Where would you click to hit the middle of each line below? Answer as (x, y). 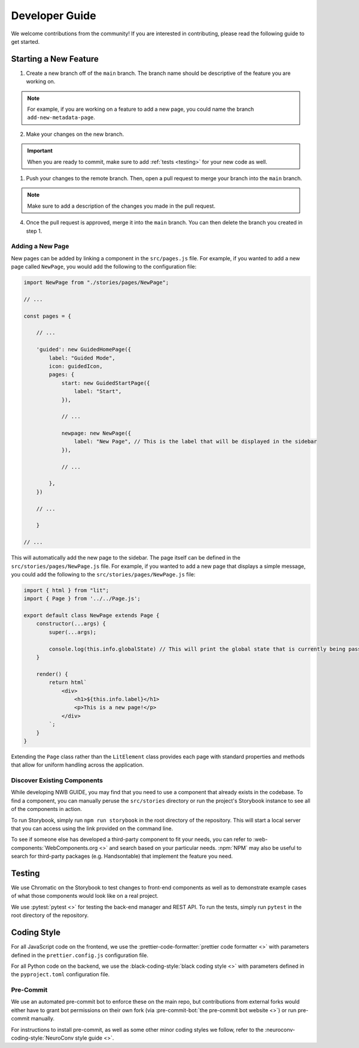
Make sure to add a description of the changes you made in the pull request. (121, 206)
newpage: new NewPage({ (96, 433)
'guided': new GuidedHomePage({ (84, 350)
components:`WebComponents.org (54, 847)
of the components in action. (46, 809)
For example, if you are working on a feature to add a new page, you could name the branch (141, 109)
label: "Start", (98, 391)
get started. (25, 41)
